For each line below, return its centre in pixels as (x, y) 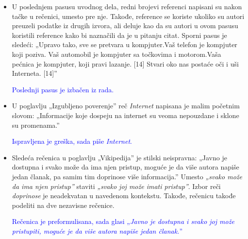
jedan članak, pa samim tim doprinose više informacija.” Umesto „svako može (127, 176)
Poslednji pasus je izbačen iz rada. (63, 89)
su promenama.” (36, 125)
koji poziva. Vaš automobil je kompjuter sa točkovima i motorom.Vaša (116, 54)
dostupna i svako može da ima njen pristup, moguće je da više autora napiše (125, 167)
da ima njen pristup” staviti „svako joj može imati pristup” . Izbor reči (116, 186)
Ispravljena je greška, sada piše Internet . (72, 141)
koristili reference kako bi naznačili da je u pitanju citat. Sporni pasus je (119, 35)
